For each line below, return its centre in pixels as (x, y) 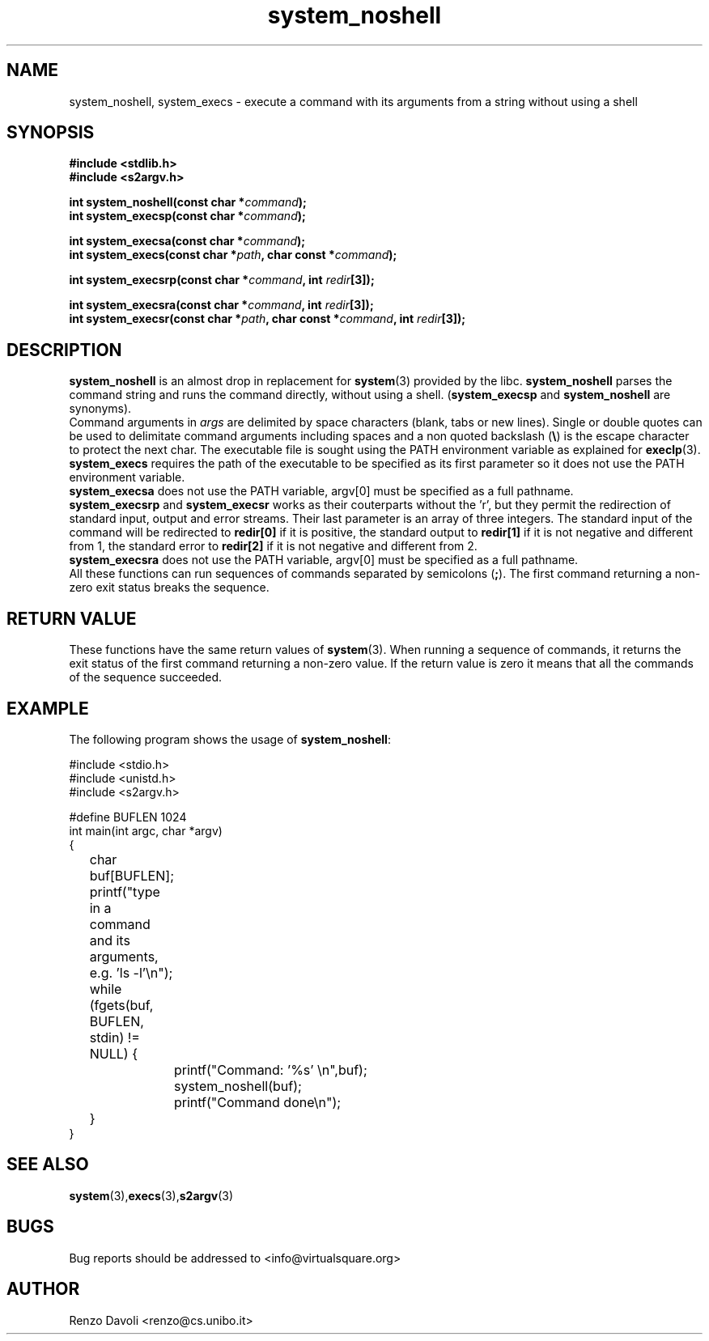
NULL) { (113, 1053)
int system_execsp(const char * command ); (187, 216)
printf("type (125, 891)
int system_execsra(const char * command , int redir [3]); (221, 305)
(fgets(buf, (121, 1005)
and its (110, 940)
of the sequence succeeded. (146, 677)
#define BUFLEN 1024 (128, 817)
